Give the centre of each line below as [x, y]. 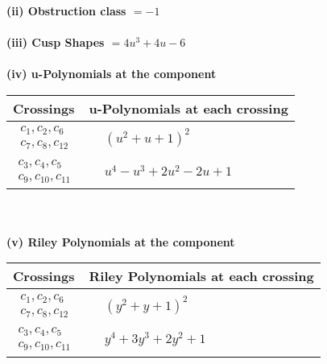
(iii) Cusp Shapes [56, 42]
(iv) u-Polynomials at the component [112, 74]
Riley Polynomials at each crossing [201, 276]
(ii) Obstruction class [66, 10]
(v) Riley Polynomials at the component [121, 241]
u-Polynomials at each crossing [188, 108]
